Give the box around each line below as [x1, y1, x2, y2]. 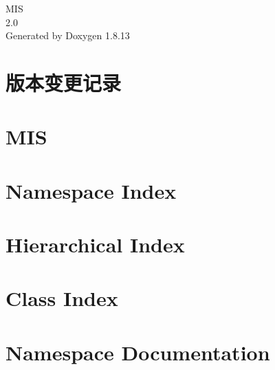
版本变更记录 [5, 68, 122, 96]
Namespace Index [5, 176, 177, 204]
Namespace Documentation [5, 338, 270, 366]
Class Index [5, 284, 118, 312]
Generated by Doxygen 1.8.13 [5, 28, 130, 43]
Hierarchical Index [5, 230, 185, 259]
